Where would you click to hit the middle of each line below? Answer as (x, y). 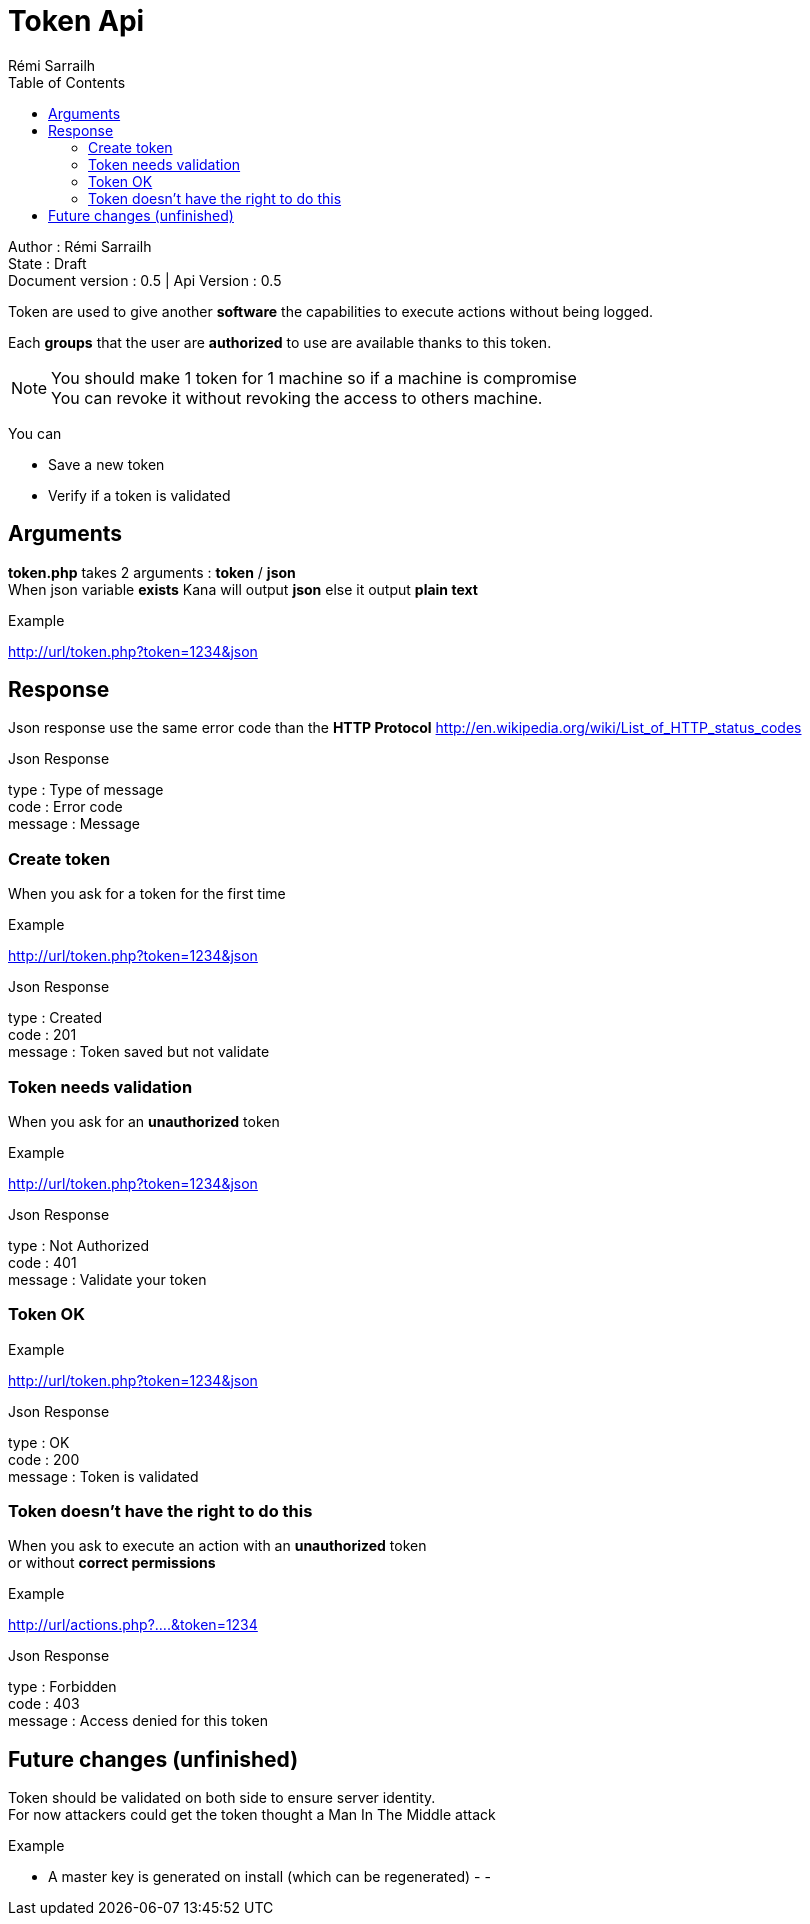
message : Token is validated (103, 1476)
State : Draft (47, 263)
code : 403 (44, 1704)
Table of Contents (67, 82)
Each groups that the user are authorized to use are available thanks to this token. (280, 342)
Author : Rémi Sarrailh (80, 246)
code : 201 (42, 1035)
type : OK (39, 1442)
